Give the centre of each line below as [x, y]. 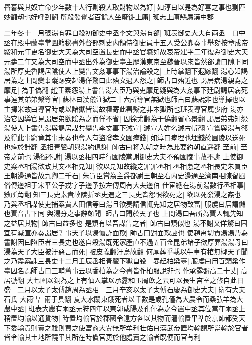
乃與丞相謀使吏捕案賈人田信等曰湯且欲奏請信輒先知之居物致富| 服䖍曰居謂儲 [125, 204]
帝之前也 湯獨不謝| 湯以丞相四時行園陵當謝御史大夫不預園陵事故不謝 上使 [120, 156]
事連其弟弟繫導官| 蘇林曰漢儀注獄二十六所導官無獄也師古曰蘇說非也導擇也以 [125, 99]
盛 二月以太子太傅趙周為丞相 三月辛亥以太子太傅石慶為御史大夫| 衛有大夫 [125, 289]
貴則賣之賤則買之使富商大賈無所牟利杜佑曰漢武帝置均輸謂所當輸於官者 [136, 327]
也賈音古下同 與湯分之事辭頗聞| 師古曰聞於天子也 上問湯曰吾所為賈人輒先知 [124, 213]
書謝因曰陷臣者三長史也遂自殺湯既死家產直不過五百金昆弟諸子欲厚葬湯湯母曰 [126, 242]
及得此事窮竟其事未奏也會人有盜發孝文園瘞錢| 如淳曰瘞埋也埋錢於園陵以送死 [125, 137]
